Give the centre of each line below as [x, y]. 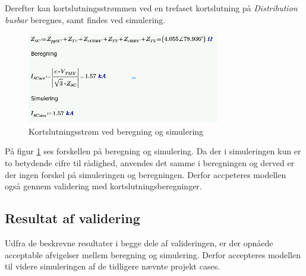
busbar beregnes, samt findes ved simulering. [85, 19]
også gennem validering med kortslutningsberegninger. [103, 186]
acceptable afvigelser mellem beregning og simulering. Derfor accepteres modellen [153, 254]
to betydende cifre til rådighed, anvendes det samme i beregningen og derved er [150, 162]
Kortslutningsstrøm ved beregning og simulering [116, 131]
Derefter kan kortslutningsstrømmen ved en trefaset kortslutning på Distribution [151, 8]
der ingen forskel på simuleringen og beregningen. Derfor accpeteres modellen [146, 174]
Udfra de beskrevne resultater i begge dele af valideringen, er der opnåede [139, 242]
